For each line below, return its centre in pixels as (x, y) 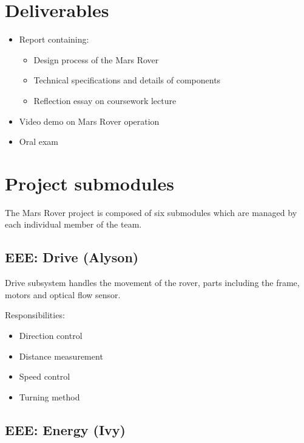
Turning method (49, 396)
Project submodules (90, 183)
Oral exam (39, 141)
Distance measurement (61, 356)
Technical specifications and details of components (127, 80)
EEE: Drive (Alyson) (72, 257)
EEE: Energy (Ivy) (65, 429)
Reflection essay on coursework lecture (105, 100)
